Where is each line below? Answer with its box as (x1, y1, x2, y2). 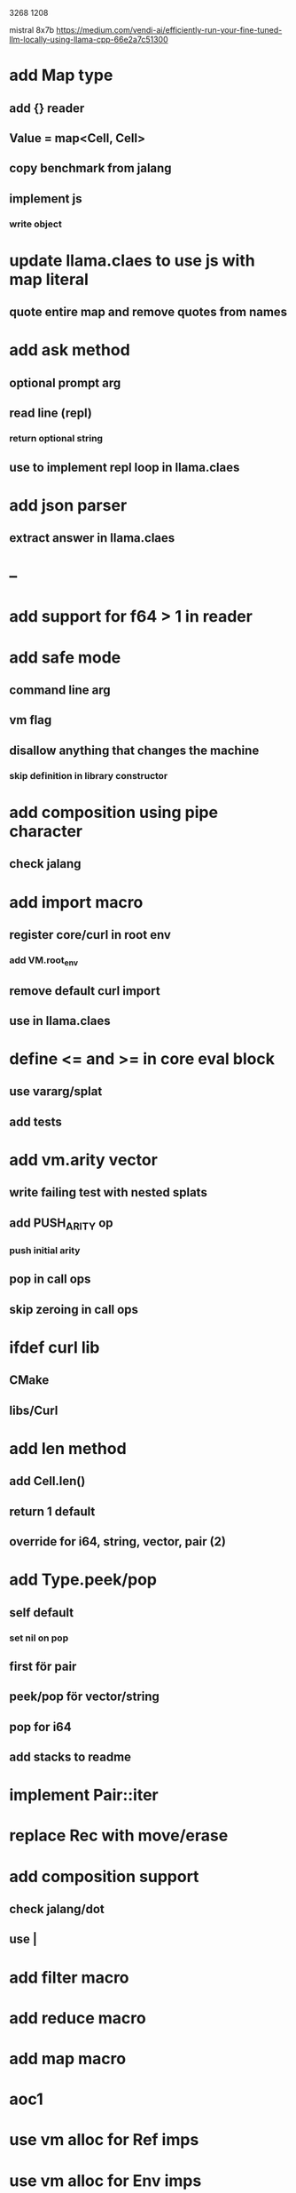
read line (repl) (9, 406, 93, 421)
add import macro (9, 892, 144, 912)
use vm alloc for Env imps (9, 2171, 202, 2190)
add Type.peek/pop (9, 1569, 158, 1590)
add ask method (9, 340, 130, 361)
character (9, 821, 82, 841)
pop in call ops (9, 1272, 91, 1287)
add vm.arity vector (9, 1150, 158, 1171)
